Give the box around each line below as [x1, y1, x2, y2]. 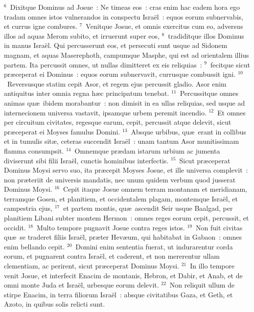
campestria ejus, [4, 203, 52, 213]
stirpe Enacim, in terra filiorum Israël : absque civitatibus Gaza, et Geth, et [4, 289, 233, 299]
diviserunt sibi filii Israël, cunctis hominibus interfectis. [4, 155, 169, 165]
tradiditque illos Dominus [168, 30, 244, 41]
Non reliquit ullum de [169, 280, 235, 290]
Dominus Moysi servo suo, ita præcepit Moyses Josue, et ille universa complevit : [4, 165, 248, 175]
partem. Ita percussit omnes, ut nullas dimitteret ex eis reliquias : [4, 59, 202, 69]
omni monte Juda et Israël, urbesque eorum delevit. [4, 280, 159, 290]
